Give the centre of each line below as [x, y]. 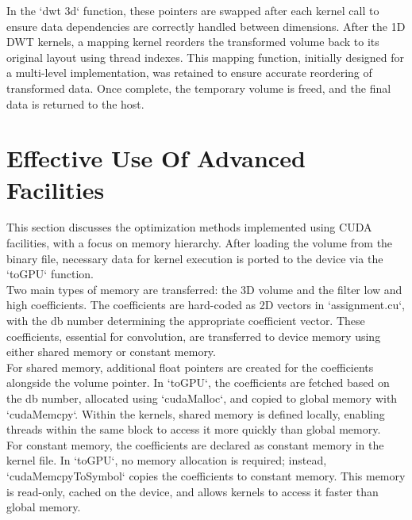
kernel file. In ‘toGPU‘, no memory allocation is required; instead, [167, 460]
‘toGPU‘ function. [50, 274]
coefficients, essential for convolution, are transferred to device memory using [194, 336]
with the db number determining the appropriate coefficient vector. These [186, 321]
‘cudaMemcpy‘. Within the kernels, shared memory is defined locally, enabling [196, 413]
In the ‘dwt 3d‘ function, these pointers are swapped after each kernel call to [193, 10]
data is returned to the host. [75, 103]
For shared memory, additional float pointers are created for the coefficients [190, 367]
